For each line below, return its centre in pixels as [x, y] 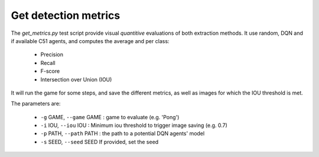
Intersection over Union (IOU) [76, 79]
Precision [52, 55]
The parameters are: [36, 104]
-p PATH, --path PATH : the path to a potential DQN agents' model [123, 133]
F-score [50, 71]
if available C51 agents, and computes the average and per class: [90, 41]
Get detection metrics [66, 15]
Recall [48, 63]
